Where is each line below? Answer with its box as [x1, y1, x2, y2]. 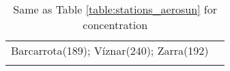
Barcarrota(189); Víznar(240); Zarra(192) [11, 43, 209, 58]
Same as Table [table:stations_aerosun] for [13, 1, 218, 17]
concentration [83, 17, 148, 32]
